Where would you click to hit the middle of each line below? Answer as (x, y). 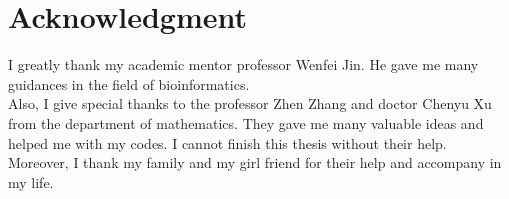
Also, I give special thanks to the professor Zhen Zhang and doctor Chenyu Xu (250, 103)
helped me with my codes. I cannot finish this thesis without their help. (227, 142)
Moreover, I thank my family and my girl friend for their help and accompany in (255, 162)
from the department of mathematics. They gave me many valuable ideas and (246, 122)
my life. (31, 181)
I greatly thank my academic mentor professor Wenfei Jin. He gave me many (243, 64)
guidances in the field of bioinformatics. (129, 83)
